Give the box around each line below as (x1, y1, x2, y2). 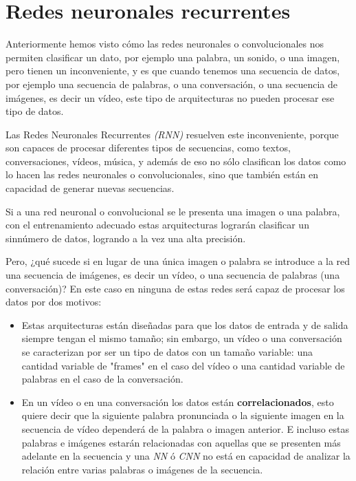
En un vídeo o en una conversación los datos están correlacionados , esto (21, 394, 334, 409)
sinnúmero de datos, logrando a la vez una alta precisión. (5, 231, 246, 245)
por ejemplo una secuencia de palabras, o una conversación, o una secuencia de (5, 76, 338, 91)
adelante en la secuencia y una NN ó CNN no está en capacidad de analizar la (21, 449, 351, 463)
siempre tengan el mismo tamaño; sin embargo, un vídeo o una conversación (21, 331, 342, 345)
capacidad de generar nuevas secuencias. (5, 181, 175, 195)
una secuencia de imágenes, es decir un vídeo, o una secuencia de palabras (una (5, 268, 340, 282)
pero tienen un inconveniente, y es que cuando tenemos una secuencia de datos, (5, 63, 340, 78)
